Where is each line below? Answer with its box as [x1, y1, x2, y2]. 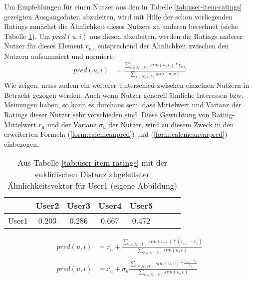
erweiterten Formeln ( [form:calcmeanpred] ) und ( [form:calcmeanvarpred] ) [4, 129, 228, 139]
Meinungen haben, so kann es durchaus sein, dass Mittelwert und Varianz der [4, 99, 242, 110]
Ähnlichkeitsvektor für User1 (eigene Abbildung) [7, 180, 178, 192]
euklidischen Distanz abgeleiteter [35, 168, 150, 180]
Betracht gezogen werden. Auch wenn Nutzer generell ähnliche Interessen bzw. [4, 89, 244, 100]
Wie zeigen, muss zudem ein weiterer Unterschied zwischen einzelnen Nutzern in [4, 80, 250, 90]
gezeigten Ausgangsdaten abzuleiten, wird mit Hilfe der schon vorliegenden [4, 11, 233, 21]
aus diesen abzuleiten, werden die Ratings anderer [90, 30, 243, 41]
